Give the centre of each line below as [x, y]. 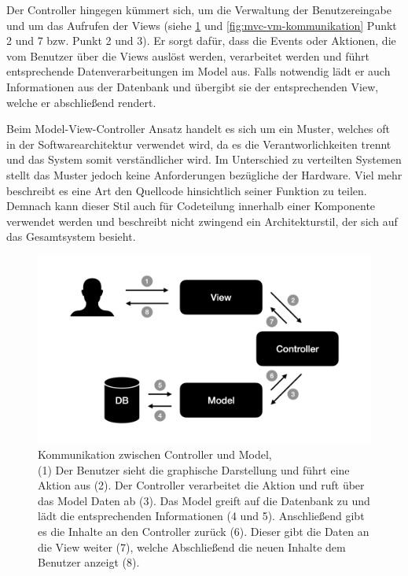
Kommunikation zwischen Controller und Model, [155, 454]
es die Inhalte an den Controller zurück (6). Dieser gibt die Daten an [204, 531]
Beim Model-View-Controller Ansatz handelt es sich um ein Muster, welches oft [198, 129]
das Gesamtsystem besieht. [71, 236]
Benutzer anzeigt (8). [89, 562]
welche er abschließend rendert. [81, 102]
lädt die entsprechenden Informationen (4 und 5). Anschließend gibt [201, 516]
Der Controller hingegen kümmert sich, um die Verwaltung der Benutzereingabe [199, 9]
